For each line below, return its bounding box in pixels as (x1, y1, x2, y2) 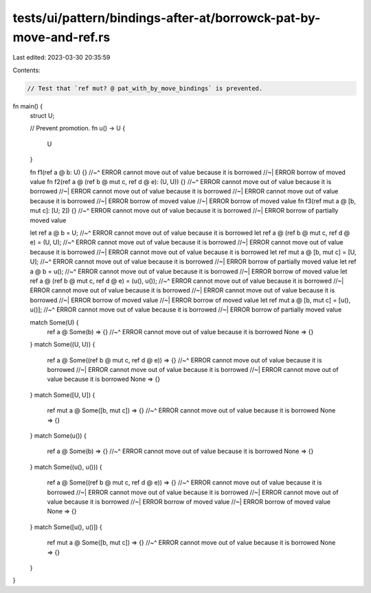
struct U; (30, 112, 55, 120)
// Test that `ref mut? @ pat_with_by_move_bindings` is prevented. (27, 84, 263, 92)
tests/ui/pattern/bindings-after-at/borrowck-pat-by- (12, 10, 321, 25)
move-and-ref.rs (12, 30, 111, 45)
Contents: (12, 66, 41, 74)
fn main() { (12, 102, 43, 110)
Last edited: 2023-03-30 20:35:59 (12, 54, 111, 62)
